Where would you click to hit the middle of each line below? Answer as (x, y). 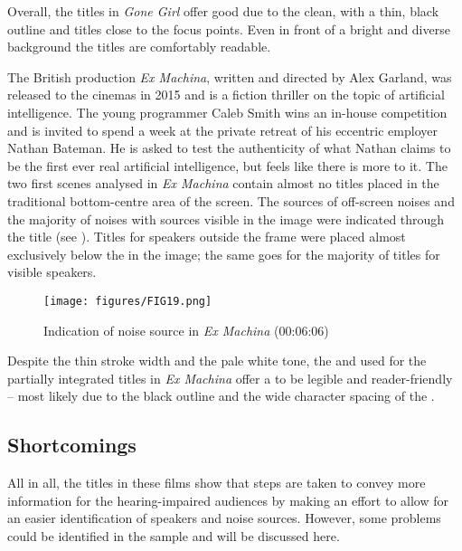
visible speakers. (52, 272)
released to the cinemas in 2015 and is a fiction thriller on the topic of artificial (226, 95)
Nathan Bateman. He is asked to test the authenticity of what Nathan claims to (229, 148)
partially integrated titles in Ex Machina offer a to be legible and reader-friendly (230, 378)
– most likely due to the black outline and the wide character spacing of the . (221, 396)
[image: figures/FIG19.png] (128, 301)
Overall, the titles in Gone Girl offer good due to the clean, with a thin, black (223, 11)
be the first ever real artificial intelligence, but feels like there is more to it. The (227, 165)
